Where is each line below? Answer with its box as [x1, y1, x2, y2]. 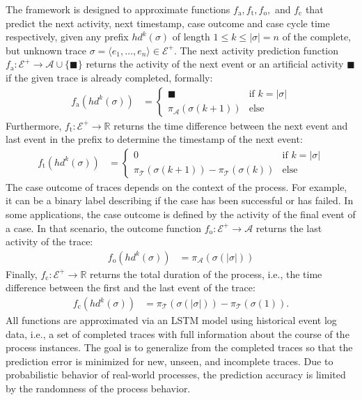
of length [172, 29, 210, 44]
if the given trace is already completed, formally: [6, 70, 213, 84]
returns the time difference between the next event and [113, 118, 348, 132]
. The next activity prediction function [173, 43, 339, 57]
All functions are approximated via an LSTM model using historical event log [6, 313, 337, 328]
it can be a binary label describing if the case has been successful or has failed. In [6, 193, 354, 208]
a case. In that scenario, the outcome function [6, 220, 201, 235]
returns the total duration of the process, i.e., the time [89, 266, 322, 281]
